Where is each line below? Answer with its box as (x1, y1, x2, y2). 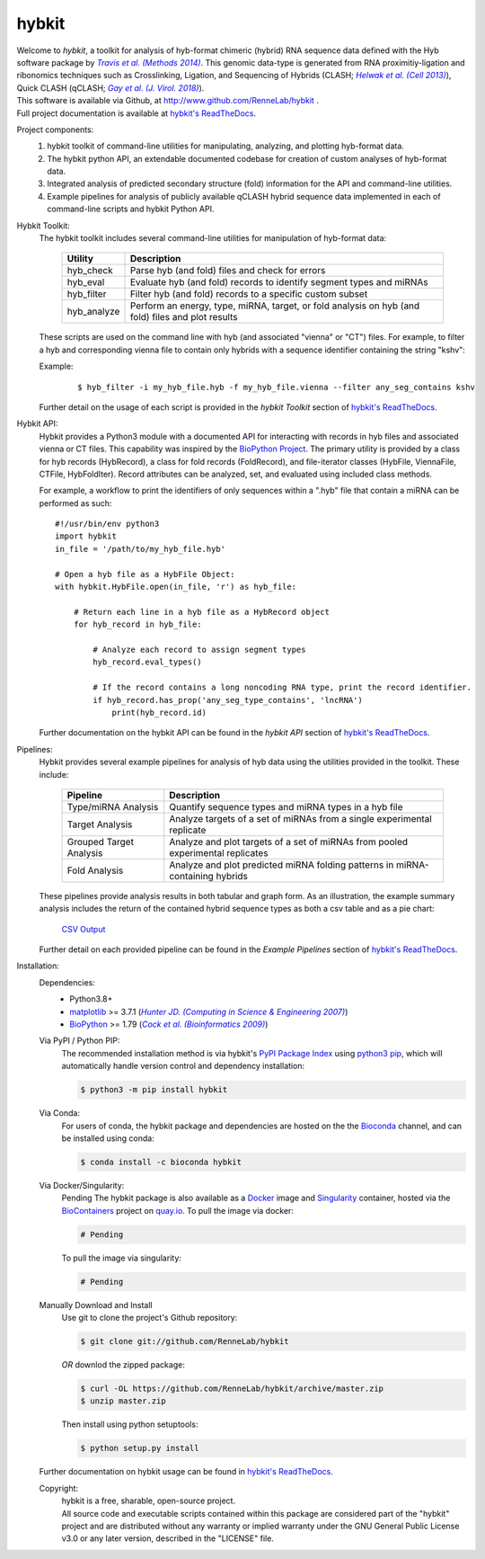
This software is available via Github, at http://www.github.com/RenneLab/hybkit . (16, 95, 319, 106)
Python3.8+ (69, 993, 113, 1004)
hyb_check (66, 264, 113, 277)
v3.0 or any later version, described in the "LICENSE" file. (61, 1533, 274, 1544)
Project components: (16, 124, 94, 135)
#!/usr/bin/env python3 (55, 519, 160, 530)
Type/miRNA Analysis (66, 800, 159, 813)
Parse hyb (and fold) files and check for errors (129, 264, 326, 277)
